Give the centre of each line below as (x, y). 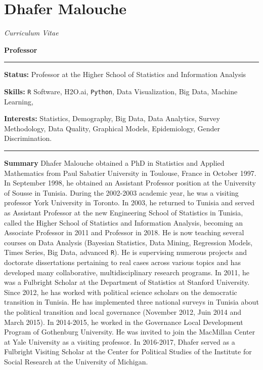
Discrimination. (28, 138)
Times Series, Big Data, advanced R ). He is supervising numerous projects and (125, 252)
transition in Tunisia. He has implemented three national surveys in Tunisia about (131, 302)
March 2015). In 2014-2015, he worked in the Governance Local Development (124, 322)
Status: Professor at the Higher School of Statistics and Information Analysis (125, 74)
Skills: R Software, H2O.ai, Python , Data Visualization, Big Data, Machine (121, 91)
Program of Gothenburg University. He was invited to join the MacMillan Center (130, 332)
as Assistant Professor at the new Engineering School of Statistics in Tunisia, (124, 212)
